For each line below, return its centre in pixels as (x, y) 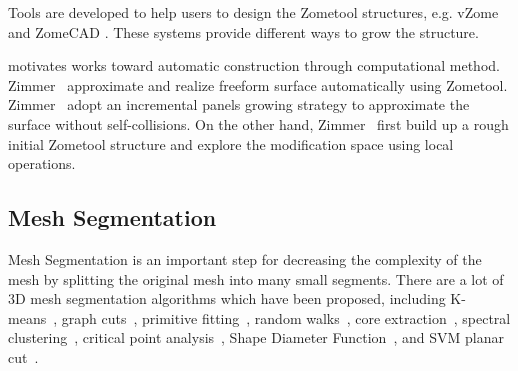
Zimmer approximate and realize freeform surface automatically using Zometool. (258, 84)
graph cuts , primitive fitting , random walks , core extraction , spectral (286, 317)
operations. (42, 163)
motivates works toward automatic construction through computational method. (254, 65)
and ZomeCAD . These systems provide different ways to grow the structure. (243, 31)
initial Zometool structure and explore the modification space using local (231, 143)
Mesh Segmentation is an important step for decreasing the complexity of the (245, 258)
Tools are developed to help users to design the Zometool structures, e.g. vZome (253, 12)
